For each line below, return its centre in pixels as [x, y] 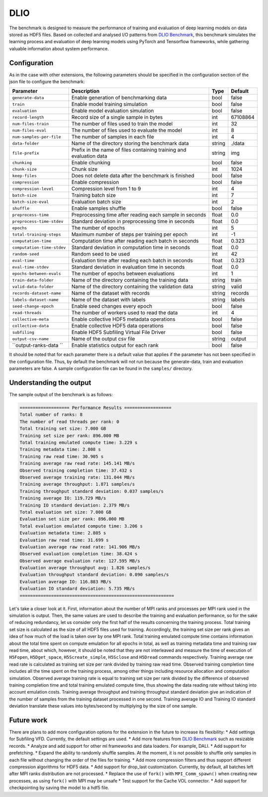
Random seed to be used [100, 254]
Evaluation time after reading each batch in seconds [132, 261]
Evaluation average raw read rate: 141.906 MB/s [80, 547]
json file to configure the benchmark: [47, 82]
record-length [28, 117]
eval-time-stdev [31, 267]
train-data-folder [33, 280]
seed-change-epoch [33, 306]
